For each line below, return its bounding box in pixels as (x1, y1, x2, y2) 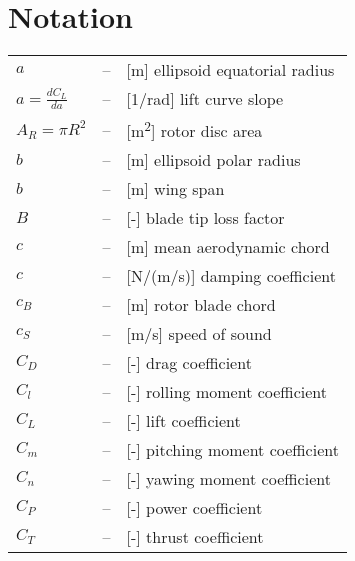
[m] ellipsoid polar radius (126, 148, 301, 172)
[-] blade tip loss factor (126, 206, 285, 230)
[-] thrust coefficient (126, 525, 264, 549)
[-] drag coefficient (126, 351, 252, 375)
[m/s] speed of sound (126, 322, 272, 346)
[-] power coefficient (126, 496, 263, 520)
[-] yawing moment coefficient (126, 467, 331, 491)
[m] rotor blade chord (126, 293, 276, 317)
